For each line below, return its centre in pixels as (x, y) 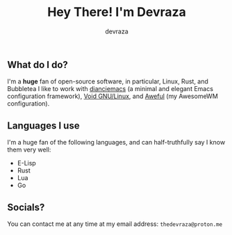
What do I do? (38, 64)
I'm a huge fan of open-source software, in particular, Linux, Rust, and (108, 81)
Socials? (26, 207)
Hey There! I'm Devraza (117, 12)
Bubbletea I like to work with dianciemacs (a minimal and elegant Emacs (110, 89)
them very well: (29, 149)
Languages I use (43, 125)
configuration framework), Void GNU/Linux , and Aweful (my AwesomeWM (113, 96)
